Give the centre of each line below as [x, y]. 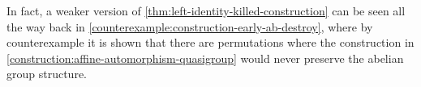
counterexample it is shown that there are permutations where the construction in [210, 42]
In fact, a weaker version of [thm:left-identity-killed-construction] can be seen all [206, 10]
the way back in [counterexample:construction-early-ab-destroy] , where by [190, 26]
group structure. [47, 74]
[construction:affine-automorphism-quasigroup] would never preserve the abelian [205, 58]
